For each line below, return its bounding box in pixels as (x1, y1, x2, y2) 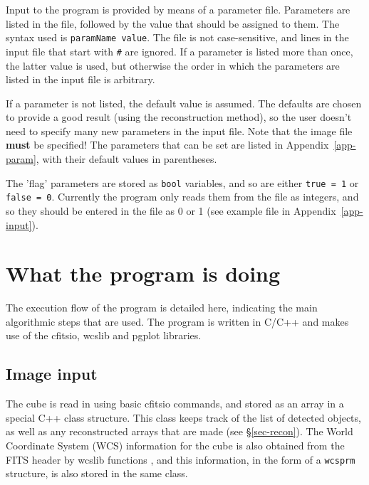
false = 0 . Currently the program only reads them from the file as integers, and (6, 189, 359, 204)
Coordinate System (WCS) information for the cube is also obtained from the (6, 438, 345, 453)
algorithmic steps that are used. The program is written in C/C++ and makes (6, 314, 349, 329)
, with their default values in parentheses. (36, 151, 217, 166)
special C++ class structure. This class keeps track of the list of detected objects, (6, 410, 361, 425)
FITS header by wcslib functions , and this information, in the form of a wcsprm (6, 452, 355, 467)
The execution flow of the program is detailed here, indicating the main (6, 300, 318, 315)
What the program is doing (6, 259, 281, 288)
